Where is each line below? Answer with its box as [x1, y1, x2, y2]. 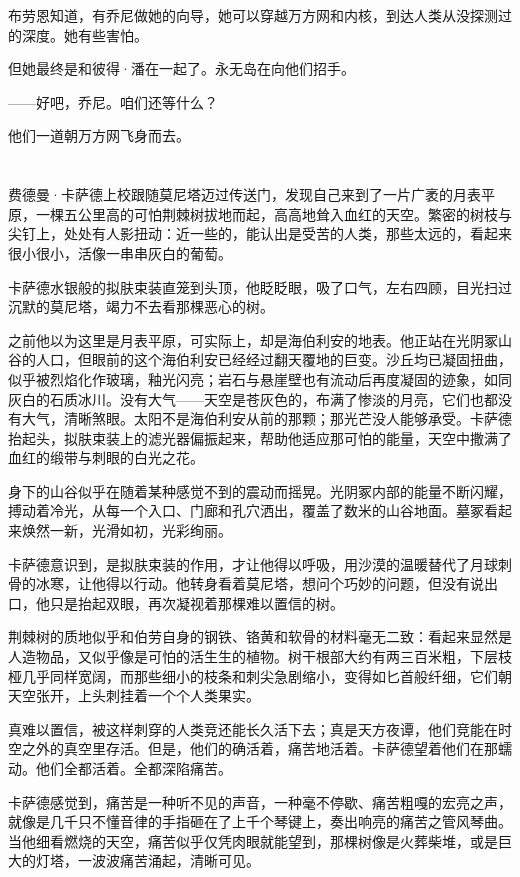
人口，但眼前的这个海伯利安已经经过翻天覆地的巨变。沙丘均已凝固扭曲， [35, 349, 512, 370]
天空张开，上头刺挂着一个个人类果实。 [8, 685, 260, 706]
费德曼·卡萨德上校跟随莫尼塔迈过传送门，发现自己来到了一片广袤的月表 [8, 184, 481, 205]
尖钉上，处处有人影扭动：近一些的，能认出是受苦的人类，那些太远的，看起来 [8, 223, 512, 244]
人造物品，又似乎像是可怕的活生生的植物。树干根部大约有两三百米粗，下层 [8, 646, 498, 667]
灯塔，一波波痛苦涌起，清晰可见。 [35, 850, 260, 871]
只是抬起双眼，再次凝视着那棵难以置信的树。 [49, 592, 344, 613]
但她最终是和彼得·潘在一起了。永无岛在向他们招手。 [8, 58, 355, 79]
